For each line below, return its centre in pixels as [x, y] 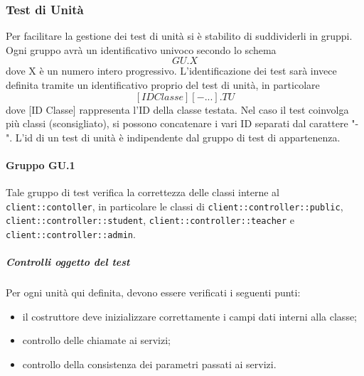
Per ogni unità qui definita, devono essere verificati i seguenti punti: [153, 292]
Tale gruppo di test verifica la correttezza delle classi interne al [143, 192]
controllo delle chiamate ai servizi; [96, 340]
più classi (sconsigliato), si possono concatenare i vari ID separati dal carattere [177, 123]
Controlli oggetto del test [68, 262]
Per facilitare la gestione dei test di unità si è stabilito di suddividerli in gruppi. [179, 36]
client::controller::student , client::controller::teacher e [150, 220]
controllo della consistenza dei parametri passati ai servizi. [149, 364]
